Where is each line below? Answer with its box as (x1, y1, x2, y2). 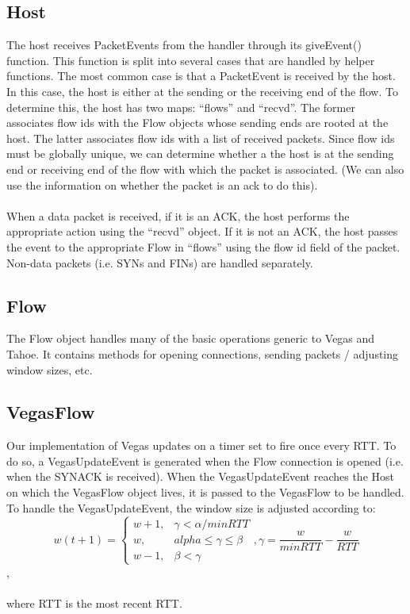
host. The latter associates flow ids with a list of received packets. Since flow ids (6, 129, 395, 146)
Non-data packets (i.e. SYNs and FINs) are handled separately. (6, 254, 313, 271)
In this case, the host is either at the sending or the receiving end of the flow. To (6, 83, 398, 99)
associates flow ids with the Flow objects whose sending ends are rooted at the (6, 114, 389, 131)
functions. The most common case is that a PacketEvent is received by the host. (6, 67, 396, 84)
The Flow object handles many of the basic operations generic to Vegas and (6, 330, 375, 347)
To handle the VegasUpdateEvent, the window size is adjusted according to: (6, 499, 376, 516)
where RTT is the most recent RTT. (6, 595, 182, 612)
